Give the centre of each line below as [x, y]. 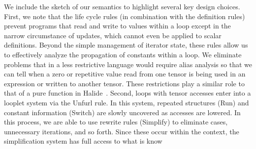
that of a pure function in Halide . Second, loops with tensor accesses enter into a [128, 93]
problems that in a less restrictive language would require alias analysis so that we [128, 64]
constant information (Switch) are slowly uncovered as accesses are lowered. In [122, 112]
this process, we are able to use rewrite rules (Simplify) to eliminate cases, [116, 122]
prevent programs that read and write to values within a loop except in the [117, 26]
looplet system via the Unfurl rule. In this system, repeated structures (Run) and [127, 102]
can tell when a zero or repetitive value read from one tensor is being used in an [125, 74]
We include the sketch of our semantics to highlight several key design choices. [122, 6]
